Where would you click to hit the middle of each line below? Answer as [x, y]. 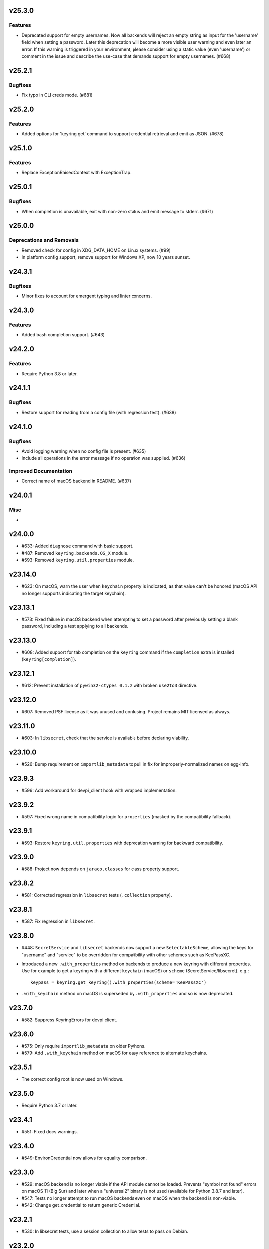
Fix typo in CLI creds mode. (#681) [57, 95]
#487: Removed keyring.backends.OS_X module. [75, 553]
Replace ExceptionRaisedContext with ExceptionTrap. [76, 173]
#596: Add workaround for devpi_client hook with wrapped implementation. [99, 790]
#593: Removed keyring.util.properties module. [78, 560]
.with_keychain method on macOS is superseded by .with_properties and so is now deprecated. [128, 994]
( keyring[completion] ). [49, 659]
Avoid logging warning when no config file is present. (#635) [84, 451]
